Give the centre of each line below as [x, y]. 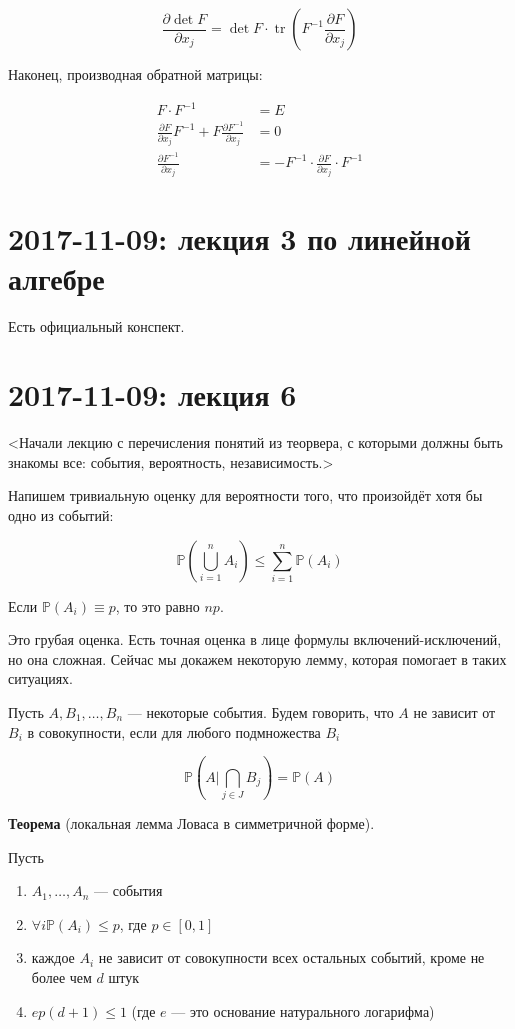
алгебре [56, 277]
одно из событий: [61, 515]
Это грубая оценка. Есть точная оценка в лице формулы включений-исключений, [255, 639]
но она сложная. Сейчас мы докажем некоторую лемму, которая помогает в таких [257, 658]
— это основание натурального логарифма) [303, 1010]
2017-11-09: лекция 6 [152, 394]
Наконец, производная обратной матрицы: [135, 74]
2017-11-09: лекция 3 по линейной [239, 238]
